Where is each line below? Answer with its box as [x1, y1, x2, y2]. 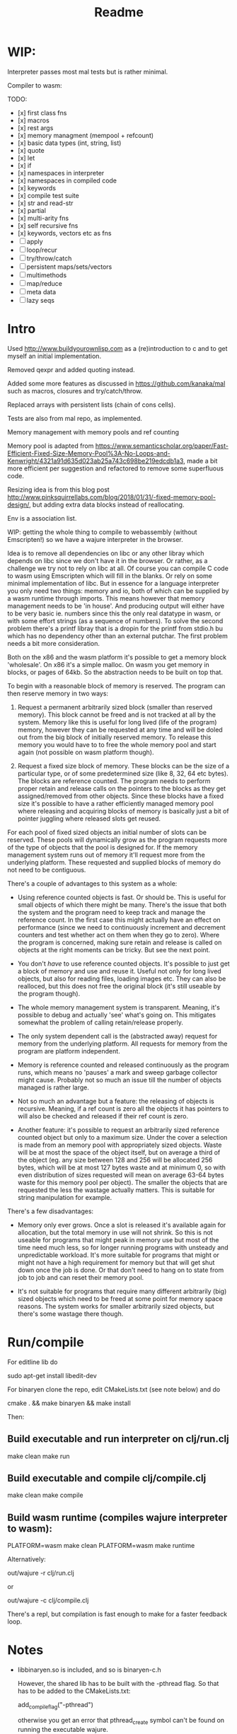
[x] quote [17, 146, 45, 154]
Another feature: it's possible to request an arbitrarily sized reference [17, 1126, 219, 1134]
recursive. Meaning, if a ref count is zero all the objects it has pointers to [17, 1104, 229, 1113]
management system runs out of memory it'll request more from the [7, 850, 205, 859]
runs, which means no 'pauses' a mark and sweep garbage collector [17, 1068, 218, 1076]
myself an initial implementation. [7, 352, 101, 360]
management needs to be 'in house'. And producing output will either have [7, 601, 225, 610]
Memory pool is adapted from [7, 441, 94, 450]
